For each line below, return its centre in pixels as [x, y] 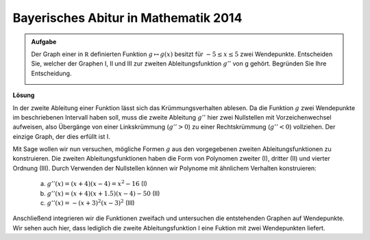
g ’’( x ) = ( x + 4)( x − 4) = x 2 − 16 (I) [97, 183]
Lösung [24, 95]
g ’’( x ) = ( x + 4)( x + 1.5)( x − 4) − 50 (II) [103, 193]
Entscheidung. [51, 73]
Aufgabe [44, 42]
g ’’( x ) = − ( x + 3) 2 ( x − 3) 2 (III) [91, 203]
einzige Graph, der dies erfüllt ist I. [62, 136]
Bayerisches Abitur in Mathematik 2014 [127, 18]
